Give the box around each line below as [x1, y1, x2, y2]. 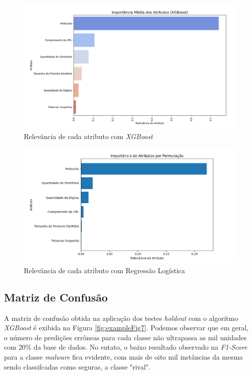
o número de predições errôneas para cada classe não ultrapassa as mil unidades [4, 332, 247, 342]
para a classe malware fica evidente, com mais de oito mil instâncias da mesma [4, 351, 243, 362]
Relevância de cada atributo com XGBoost [24, 131, 153, 141]
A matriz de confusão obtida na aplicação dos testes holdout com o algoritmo [4, 312, 238, 323]
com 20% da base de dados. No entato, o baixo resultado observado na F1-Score [4, 342, 248, 352]
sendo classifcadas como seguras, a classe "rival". [4, 361, 150, 372]
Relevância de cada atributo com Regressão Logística [24, 265, 185, 275]
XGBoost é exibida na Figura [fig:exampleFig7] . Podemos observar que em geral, [4, 322, 249, 333]
